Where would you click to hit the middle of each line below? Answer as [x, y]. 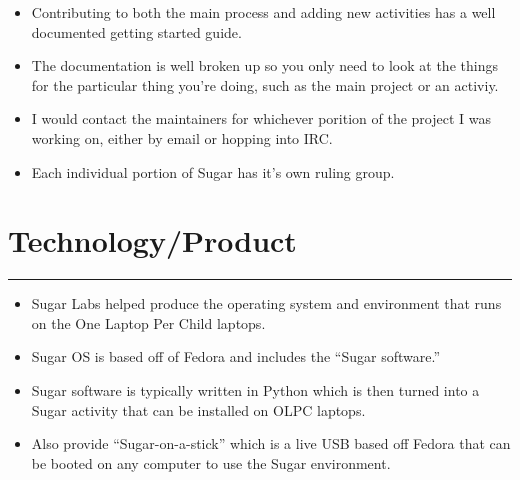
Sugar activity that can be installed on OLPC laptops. [198, 409]
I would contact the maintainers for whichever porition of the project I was [261, 118]
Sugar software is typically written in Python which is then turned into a [255, 390]
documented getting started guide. [136, 31]
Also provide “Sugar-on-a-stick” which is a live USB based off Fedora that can [271, 443]
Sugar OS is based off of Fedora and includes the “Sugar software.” [236, 356]
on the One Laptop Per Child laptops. [148, 322]
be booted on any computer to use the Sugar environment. [211, 462]
